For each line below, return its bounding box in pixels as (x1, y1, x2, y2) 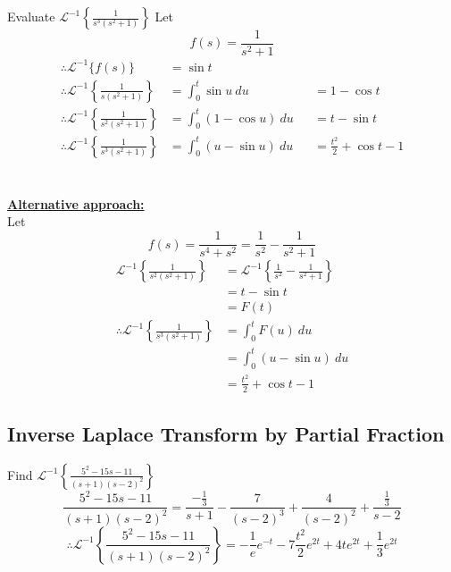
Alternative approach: (7, 194, 145, 213)
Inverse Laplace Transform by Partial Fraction (7, 419, 445, 447)
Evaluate (7, 7, 55, 25)
